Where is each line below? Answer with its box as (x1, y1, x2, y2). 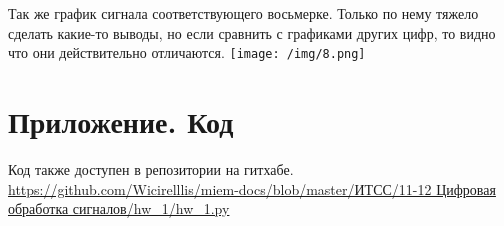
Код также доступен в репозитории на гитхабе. (8, 158, 294, 179)
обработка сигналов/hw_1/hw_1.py (8, 198, 230, 219)
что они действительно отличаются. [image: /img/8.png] (8, 42, 366, 63)
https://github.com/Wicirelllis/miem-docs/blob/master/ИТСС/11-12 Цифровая (8, 178, 496, 199)
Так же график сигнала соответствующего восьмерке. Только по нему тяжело (8, 3, 479, 23)
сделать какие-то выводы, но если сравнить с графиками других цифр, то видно (8, 22, 496, 43)
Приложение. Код (8, 101, 234, 142)
